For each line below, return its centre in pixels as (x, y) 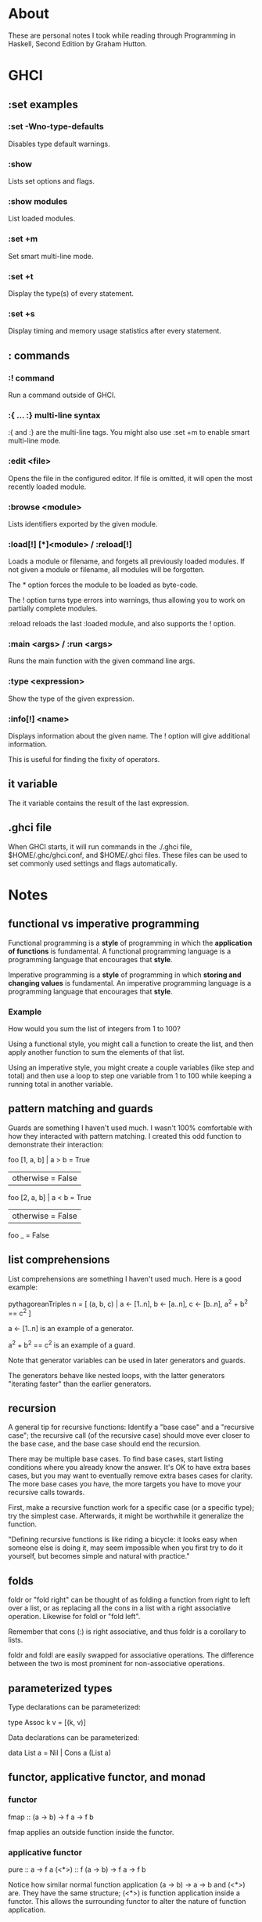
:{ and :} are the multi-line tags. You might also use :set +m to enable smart (129, 432)
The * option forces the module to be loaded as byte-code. (103, 585)
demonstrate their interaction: (56, 1144)
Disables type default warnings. (59, 144)
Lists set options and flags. (52, 181)
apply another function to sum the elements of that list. (97, 1052)
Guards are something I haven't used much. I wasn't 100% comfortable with (130, 1128)
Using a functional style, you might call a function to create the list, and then (131, 1044)
